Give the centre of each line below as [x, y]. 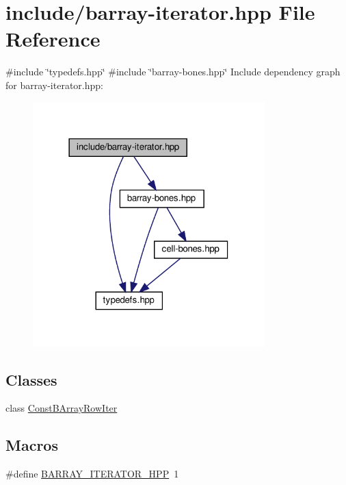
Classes [31, 379]
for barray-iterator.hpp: [54, 85]
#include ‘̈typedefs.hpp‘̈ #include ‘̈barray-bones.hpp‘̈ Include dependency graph [173, 72]
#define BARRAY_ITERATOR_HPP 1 [92, 474]
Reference [53, 39]
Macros [32, 445]
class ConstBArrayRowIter [62, 408]
